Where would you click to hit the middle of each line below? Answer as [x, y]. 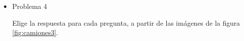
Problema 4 [30, 6]
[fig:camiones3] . [35, 32]
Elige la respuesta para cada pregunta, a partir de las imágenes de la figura [126, 22]
